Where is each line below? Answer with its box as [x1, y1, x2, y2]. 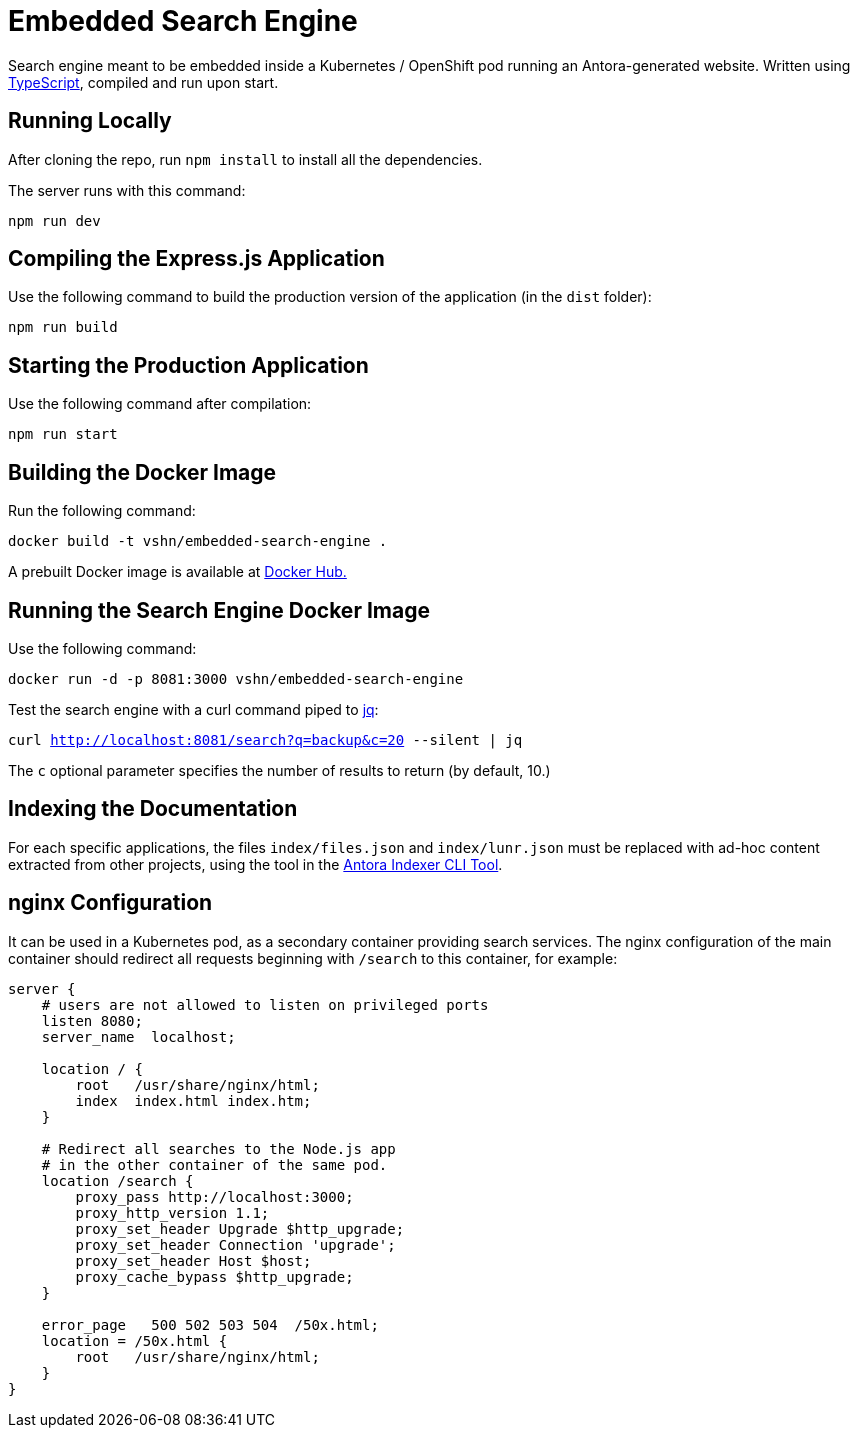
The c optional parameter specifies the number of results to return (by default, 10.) [8, 761, 551, 779]
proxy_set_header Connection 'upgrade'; [75, 1236, 396, 1253]
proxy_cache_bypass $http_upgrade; [75, 1268, 354, 1285]
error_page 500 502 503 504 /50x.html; [41, 1316, 379, 1333]
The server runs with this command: [8, 181, 246, 199]
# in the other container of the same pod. [41, 1156, 388, 1173]
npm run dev [8, 212, 101, 229]
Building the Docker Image [8, 459, 277, 485]
